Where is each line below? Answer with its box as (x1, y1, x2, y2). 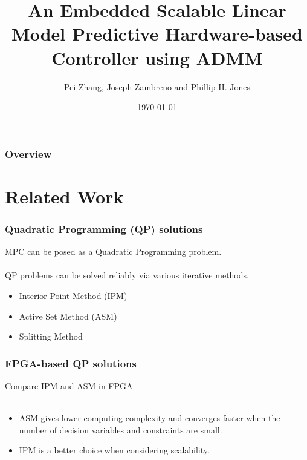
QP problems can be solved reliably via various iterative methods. (5, 269, 249, 281)
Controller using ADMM (51, 45, 263, 70)
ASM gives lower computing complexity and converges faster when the (19, 412, 280, 424)
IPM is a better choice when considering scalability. (19, 444, 210, 456)
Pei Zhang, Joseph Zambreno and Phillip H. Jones (64, 80, 250, 93)
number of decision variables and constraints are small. (19, 423, 222, 436)
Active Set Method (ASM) (19, 309, 117, 322)
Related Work (5, 183, 124, 208)
